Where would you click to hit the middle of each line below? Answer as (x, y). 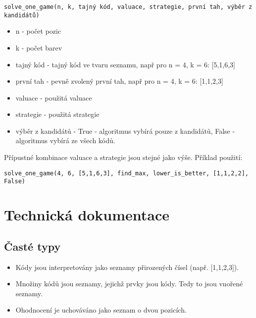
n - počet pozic (38, 31)
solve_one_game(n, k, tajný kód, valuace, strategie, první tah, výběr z (128, 7)
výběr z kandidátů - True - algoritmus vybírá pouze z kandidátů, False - (125, 131)
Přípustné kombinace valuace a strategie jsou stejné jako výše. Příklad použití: (123, 157)
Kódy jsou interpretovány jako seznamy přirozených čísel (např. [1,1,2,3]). (127, 267)
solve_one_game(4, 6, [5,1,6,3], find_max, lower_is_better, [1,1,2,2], (126, 173)
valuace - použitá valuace (54, 97)
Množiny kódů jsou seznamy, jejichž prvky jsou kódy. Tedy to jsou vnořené (129, 284)
